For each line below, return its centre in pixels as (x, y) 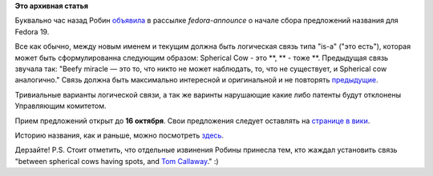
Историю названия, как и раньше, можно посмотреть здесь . (119, 135)
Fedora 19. (32, 31)
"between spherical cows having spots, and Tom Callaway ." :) (117, 161)
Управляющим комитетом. (61, 106)
